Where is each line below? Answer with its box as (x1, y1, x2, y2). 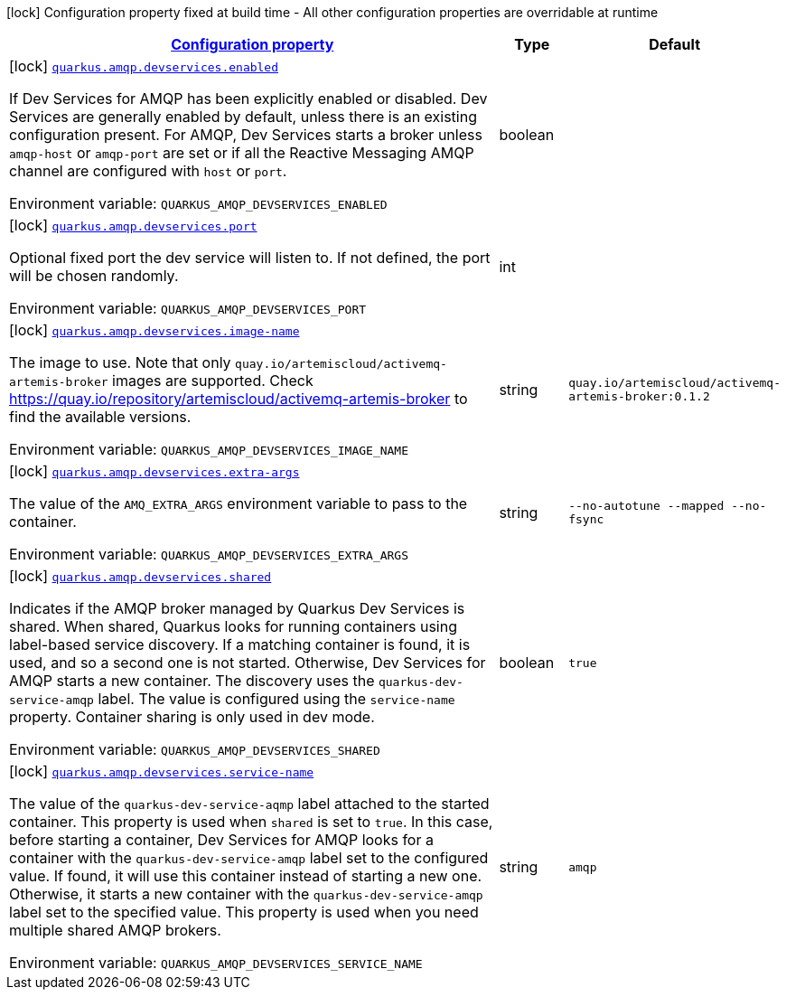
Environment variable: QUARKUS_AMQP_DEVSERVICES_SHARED (9, 740, 380, 758)
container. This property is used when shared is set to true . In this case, (9, 813, 493, 831)
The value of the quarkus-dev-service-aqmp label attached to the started (9, 795, 490, 813)
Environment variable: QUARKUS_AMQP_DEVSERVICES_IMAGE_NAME (9, 440, 409, 458)
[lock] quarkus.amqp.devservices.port (9, 216, 257, 234)
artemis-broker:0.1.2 (568, 390, 710, 403)
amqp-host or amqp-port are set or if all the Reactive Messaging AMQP (9, 144, 474, 162)
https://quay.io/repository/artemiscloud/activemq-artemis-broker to (9, 390, 468, 408)
